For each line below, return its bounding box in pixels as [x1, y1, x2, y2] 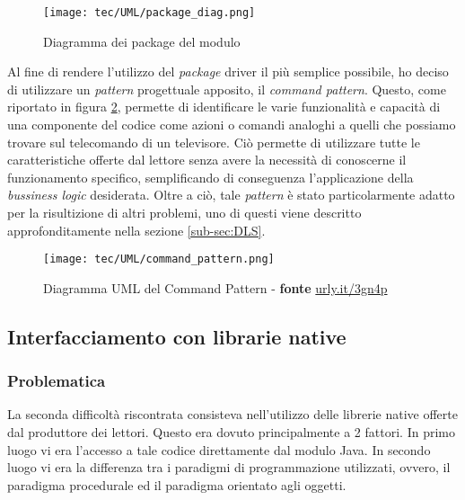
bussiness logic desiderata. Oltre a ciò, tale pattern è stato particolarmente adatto [7, 185, 455, 204]
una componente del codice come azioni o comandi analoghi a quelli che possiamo [7, 115, 456, 134]
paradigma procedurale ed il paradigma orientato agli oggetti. [7, 475, 347, 494]
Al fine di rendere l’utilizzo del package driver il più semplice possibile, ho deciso [7, 62, 449, 81]
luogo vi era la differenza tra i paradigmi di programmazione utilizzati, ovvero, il [7, 458, 451, 477]
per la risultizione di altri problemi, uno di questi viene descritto [7, 203, 362, 221]
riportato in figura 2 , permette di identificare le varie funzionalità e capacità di [7, 97, 441, 116]
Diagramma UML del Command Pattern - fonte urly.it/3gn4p [43, 278, 388, 297]
